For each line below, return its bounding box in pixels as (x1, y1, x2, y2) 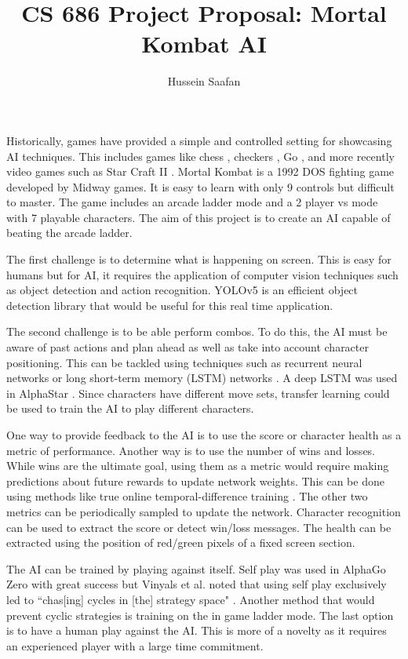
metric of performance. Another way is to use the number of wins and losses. (6, 442, 376, 458)
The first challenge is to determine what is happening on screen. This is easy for (6, 251, 392, 268)
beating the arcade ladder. (6, 224, 133, 241)
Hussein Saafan (167, 73, 241, 89)
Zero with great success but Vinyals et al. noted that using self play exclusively (6, 576, 387, 592)
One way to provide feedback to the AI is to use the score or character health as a (6, 427, 402, 442)
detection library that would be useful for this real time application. (6, 297, 333, 313)
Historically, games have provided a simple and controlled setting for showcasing (6, 132, 392, 148)
